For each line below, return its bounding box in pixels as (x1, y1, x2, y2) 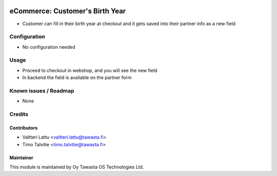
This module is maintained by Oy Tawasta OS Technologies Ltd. (9, 164, 144, 170)
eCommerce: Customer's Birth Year (9, 7, 126, 15)
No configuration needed (22, 44, 75, 50)
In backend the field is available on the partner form (22, 74, 132, 81)
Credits (9, 111, 28, 118)
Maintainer (9, 154, 33, 161)
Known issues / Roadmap (9, 87, 74, 94)
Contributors (9, 125, 38, 131)
